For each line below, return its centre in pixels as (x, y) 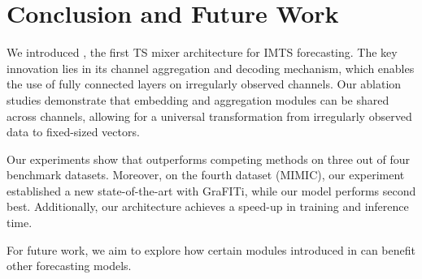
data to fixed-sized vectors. (73, 132)
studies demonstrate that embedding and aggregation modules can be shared (198, 99)
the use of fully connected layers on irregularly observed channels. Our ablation (204, 84)
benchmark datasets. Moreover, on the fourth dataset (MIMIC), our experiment (206, 175)
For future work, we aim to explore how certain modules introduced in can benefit (211, 249)
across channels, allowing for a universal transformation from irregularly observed (209, 116)
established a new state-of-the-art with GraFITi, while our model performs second (211, 190)
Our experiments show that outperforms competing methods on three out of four (209, 159)
